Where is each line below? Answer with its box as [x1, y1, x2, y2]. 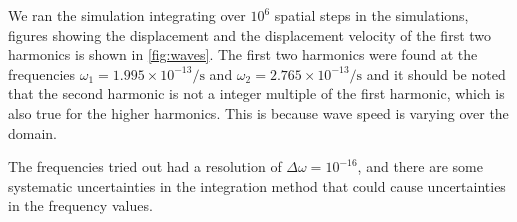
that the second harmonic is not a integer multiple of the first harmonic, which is [8, 83, 505, 104]
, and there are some [357, 156, 483, 177]
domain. [8, 122, 58, 143]
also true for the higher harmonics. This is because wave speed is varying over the [8, 102, 509, 123]
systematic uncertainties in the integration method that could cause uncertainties [8, 175, 506, 196]
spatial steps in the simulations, [274, 5, 469, 25]
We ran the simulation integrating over [8, 5, 246, 25]
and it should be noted [366, 63, 506, 84]
